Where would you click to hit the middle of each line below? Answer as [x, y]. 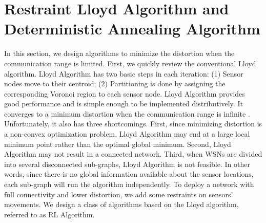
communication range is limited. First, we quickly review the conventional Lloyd [130, 63]
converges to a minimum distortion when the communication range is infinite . [127, 113]
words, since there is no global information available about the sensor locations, [129, 174]
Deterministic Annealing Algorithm [132, 29]
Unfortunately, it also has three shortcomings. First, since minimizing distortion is [133, 124]
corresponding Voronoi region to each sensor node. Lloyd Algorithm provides [125, 93]
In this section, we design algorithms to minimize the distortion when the [119, 53]
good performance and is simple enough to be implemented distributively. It [124, 104]
